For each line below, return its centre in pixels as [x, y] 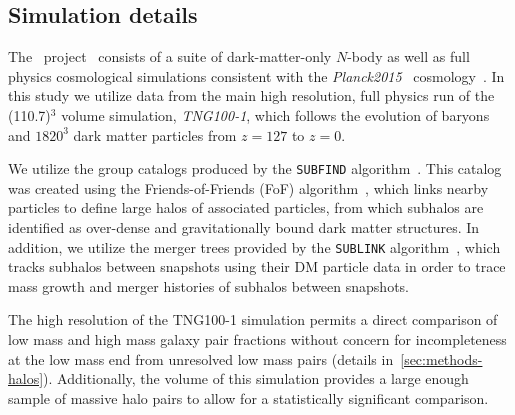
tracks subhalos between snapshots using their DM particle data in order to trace [257, 266]
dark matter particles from [155, 134]
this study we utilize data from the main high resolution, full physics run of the [251, 95]
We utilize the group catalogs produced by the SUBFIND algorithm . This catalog [255, 168]
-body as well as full [408, 56]
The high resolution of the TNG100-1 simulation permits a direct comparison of [253, 319]
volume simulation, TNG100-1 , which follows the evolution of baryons [275, 114]
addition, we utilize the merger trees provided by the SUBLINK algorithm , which [254, 246]
